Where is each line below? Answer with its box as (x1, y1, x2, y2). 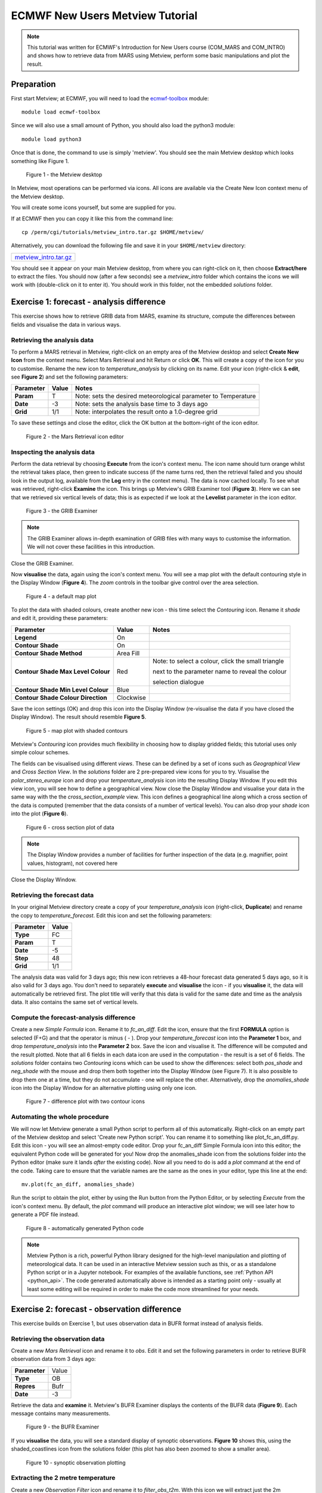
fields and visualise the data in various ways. (11, 321, 122, 328)
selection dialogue (152, 678, 205, 686)
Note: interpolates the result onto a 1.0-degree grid (75, 408, 218, 416)
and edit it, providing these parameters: (11, 615, 108, 622)
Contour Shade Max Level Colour (14, 667, 110, 675)
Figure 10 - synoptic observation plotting (26, 1459, 126, 1466)
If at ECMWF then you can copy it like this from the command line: (11, 215, 174, 222)
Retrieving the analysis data (11, 336, 94, 344)
